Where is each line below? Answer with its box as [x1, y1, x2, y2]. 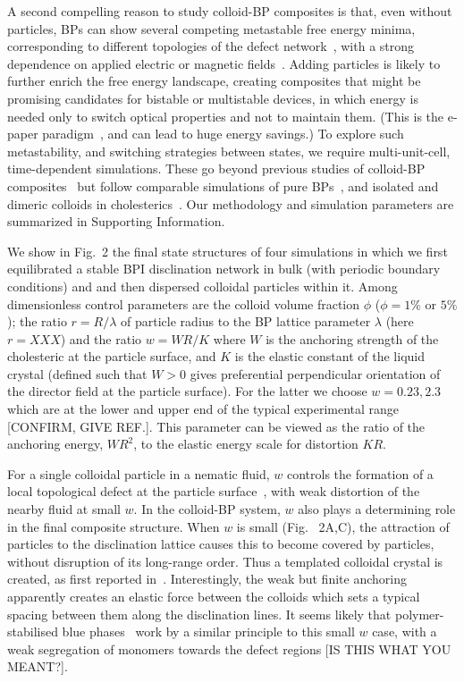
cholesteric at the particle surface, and [7, 347, 216, 366]
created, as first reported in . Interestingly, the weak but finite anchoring [7, 569, 407, 588]
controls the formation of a [286, 464, 434, 483]
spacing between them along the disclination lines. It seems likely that [7, 604, 392, 623]
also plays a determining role [298, 500, 456, 518]
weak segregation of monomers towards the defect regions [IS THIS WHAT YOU [7, 639, 451, 658]
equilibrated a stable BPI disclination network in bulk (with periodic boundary [7, 259, 441, 278]
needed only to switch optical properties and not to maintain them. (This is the [7, 106, 444, 125]
